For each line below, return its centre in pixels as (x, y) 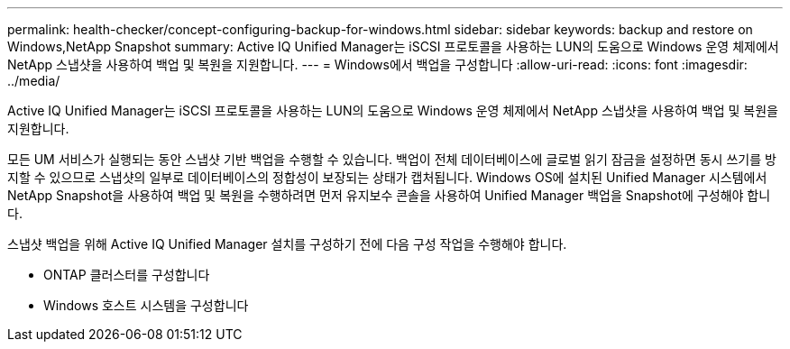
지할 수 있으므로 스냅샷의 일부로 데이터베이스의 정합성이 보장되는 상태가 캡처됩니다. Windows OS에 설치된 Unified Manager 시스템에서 (387, 177)
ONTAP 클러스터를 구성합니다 (127, 275)
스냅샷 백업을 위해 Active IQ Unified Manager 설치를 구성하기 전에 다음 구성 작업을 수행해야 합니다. (287, 244)
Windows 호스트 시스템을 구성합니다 (146, 305)
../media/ (34, 81)
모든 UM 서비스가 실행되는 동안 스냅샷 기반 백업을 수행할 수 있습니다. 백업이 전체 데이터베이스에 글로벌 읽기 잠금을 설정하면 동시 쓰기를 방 (392, 159)
